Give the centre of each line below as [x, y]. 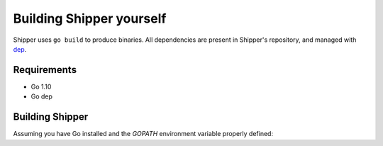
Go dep [42, 96]
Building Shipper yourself [90, 18]
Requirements [45, 70]
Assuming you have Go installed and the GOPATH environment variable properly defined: [143, 134]
